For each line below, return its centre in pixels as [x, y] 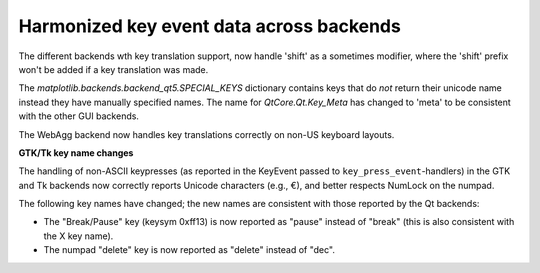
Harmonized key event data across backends [210, 26]
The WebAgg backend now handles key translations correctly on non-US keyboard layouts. [206, 134]
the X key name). [78, 236]
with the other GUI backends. [79, 116]
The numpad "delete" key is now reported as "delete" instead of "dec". [189, 250]
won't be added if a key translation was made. [113, 69]
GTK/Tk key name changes [76, 152]
